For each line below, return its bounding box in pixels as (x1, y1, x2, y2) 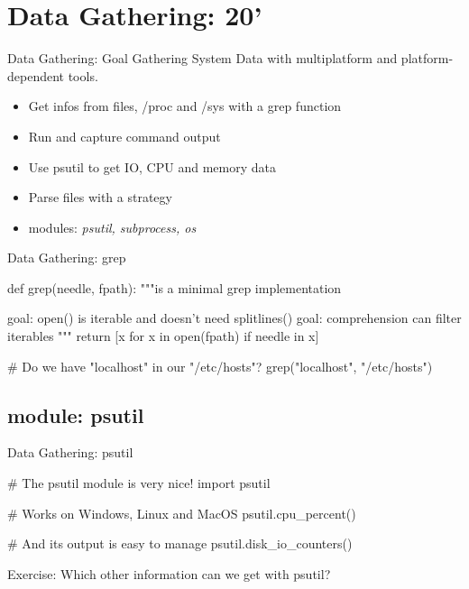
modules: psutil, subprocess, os (28, 217, 197, 236)
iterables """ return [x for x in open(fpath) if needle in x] (7, 327, 319, 345)
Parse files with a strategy (28, 188, 172, 207)
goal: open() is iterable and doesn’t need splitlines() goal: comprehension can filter (7, 308, 462, 327)
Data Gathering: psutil (7, 443, 133, 462)
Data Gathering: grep (7, 248, 126, 267)
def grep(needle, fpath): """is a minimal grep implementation (7, 278, 342, 297)
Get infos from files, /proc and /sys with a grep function (28, 97, 342, 115)
